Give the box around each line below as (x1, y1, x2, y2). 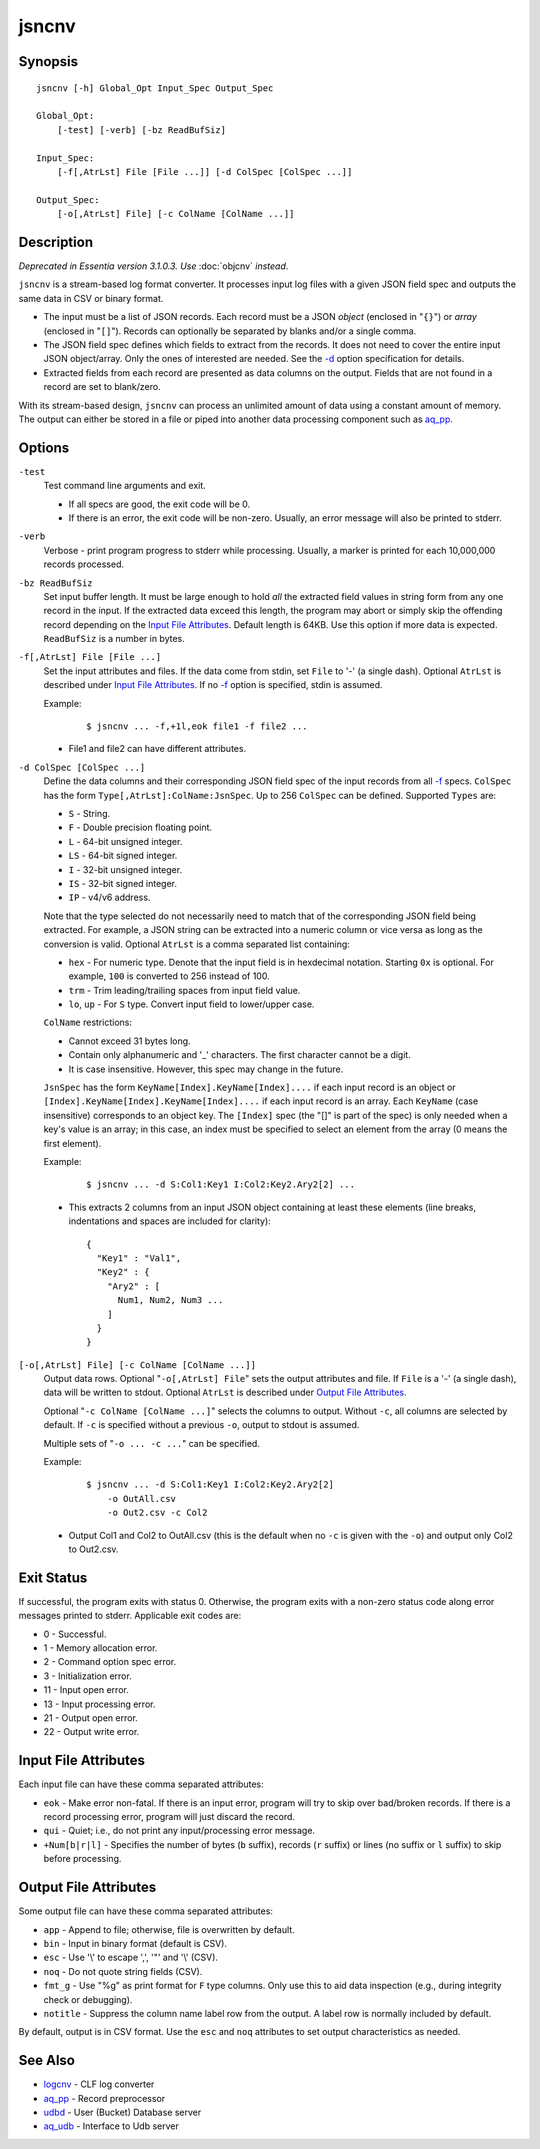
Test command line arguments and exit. (43, 480, 207, 492)
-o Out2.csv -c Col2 (106, 1507, 208, 1519)
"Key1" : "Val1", (96, 1252, 182, 1264)
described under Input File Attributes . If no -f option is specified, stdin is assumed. (43, 679, 384, 691)
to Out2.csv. (68, 1543, 119, 1555)
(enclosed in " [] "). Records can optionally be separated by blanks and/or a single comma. (43, 325, 417, 337)
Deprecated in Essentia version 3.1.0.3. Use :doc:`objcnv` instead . (18, 260, 289, 272)
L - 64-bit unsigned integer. (68, 835, 183, 847)
